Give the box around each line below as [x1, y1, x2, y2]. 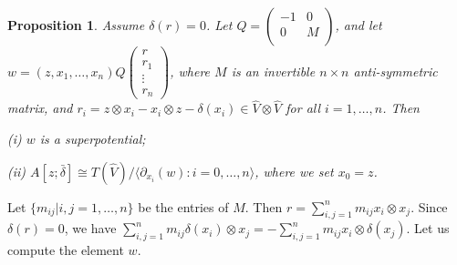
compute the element [7, 240, 124, 260]
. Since [410, 197, 448, 216]
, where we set [254, 161, 334, 180]
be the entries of [138, 197, 229, 216]
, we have [64, 219, 117, 238]
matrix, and [7, 98, 73, 117]
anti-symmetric [353, 61, 438, 80]
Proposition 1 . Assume [7, 15, 145, 34]
